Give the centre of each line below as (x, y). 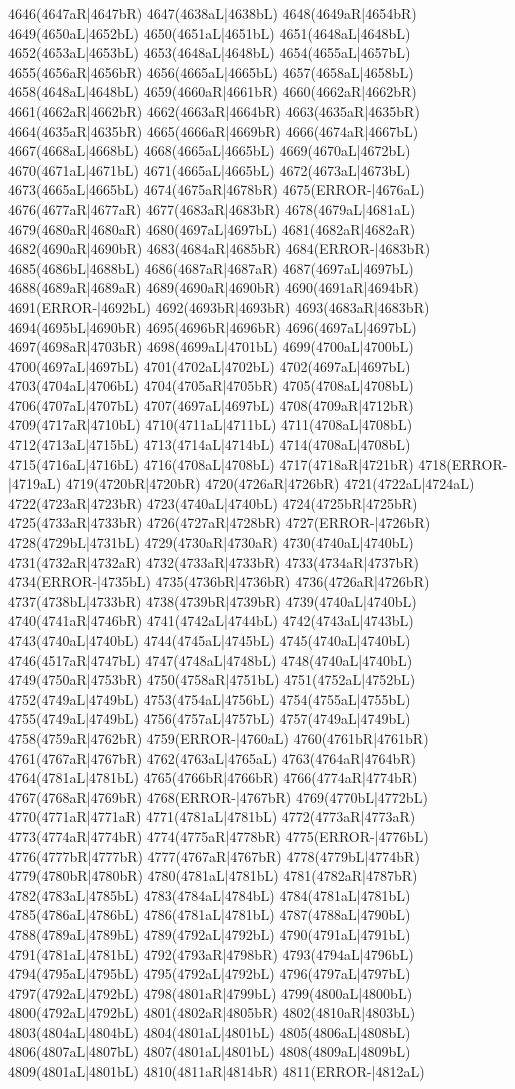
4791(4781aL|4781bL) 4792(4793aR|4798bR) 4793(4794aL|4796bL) (211, 953)
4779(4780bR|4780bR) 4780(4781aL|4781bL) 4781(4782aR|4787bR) (213, 875)
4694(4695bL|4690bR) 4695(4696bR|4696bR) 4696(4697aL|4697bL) (212, 326)
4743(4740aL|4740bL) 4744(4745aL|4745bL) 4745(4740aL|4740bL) (209, 640)
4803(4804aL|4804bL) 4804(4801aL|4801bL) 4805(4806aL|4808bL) (209, 1031)
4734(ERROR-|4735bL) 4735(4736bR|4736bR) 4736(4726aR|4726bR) (219, 581)
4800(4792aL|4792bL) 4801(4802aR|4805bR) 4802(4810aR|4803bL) (212, 1012)
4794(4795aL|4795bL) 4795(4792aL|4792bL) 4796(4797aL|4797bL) (209, 973)
